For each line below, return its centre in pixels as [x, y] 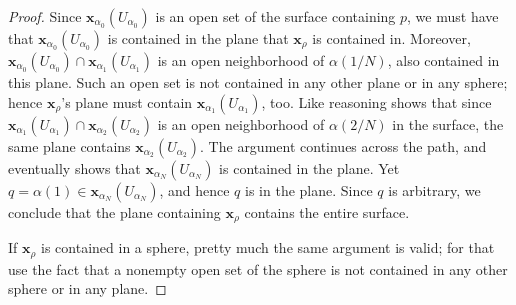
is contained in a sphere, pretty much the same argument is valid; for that [268, 247]
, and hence [194, 189]
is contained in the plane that [198, 38]
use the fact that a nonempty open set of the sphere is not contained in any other [258, 268]
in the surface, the [448, 123]
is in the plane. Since [309, 189]
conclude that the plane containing [114, 211]
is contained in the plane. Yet [309, 167]
